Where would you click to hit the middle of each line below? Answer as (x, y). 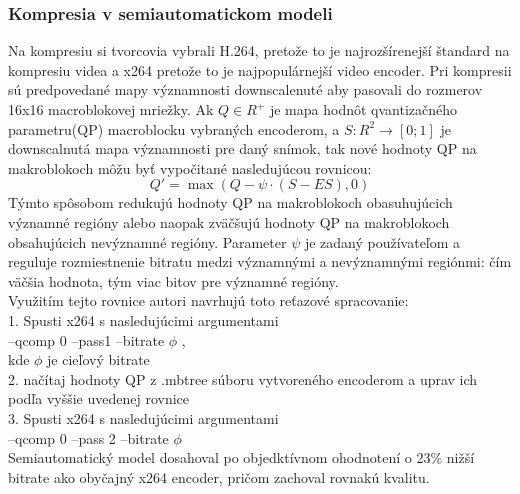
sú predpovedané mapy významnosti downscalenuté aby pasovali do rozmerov (245, 89)
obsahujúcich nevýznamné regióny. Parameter (147, 241)
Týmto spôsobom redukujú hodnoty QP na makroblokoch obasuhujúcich (230, 202)
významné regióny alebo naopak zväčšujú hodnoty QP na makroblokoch (229, 221)
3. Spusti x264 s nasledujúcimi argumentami (143, 417)
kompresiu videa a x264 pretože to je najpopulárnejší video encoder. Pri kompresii (260, 69)
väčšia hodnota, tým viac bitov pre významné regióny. (173, 280)
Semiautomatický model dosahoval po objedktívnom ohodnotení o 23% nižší (241, 457)
